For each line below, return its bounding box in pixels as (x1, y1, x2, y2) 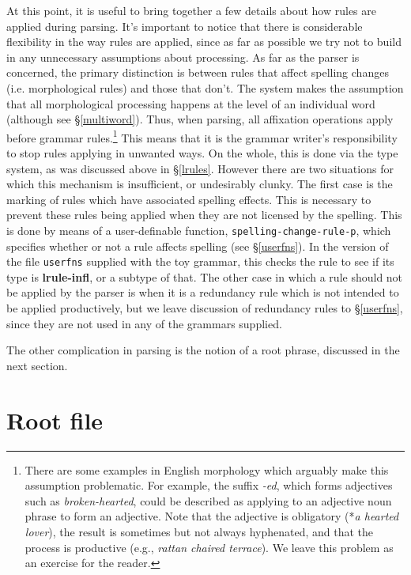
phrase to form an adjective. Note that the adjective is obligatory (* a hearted (25, 508, 399, 524)
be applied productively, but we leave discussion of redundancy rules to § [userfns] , (6, 300, 403, 316)
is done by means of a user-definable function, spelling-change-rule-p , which (6, 221, 391, 238)
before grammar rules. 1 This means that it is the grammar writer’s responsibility (6, 127, 398, 146)
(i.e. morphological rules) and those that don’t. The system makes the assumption (6, 79, 404, 96)
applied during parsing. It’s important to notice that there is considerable (6, 17, 363, 34)
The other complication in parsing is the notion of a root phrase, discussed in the (6, 342, 400, 358)
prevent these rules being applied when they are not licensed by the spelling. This (6, 206, 402, 223)
